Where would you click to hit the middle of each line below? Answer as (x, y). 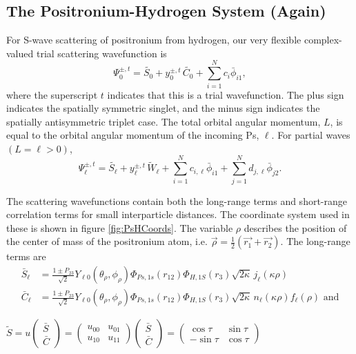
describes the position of (295, 227)
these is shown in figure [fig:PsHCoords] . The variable (120, 227)
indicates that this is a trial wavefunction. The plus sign (226, 94)
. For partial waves (311, 135)
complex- (323, 40)
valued (20, 53)
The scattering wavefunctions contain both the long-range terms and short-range (177, 200)
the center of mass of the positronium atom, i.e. (107, 241)
